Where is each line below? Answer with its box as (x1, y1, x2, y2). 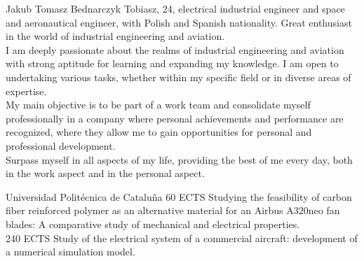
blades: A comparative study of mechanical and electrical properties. (6, 216, 300, 231)
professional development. (6, 138, 116, 153)
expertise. (6, 83, 47, 98)
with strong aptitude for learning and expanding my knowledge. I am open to (6, 56, 339, 71)
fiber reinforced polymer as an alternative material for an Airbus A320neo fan (6, 203, 340, 218)
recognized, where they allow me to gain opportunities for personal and (6, 125, 312, 139)
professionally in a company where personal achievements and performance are (6, 111, 344, 125)
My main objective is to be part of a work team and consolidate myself (6, 97, 311, 112)
